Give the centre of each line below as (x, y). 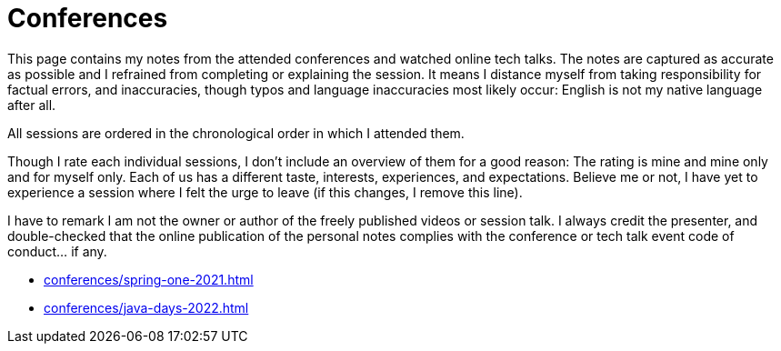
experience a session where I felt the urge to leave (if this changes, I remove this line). (265, 192)
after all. (32, 105)
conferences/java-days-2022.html (146, 307)
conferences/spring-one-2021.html (149, 279)
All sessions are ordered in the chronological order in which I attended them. (236, 133)
